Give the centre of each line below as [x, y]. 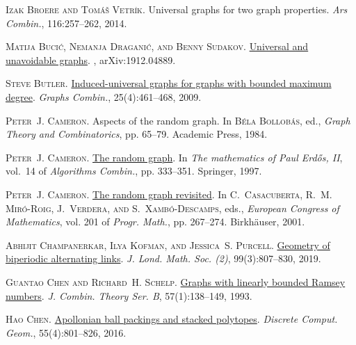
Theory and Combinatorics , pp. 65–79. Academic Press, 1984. [137, 134]
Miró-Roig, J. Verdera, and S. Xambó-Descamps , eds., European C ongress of [172, 208]
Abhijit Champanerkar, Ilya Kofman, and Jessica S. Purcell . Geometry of [168, 244]
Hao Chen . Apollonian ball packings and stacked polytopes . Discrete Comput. [172, 319]
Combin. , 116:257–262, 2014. [66, 23]
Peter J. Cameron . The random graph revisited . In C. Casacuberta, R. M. [169, 194]
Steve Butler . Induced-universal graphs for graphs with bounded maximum [169, 83]
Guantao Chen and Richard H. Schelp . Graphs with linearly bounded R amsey [176, 281]
